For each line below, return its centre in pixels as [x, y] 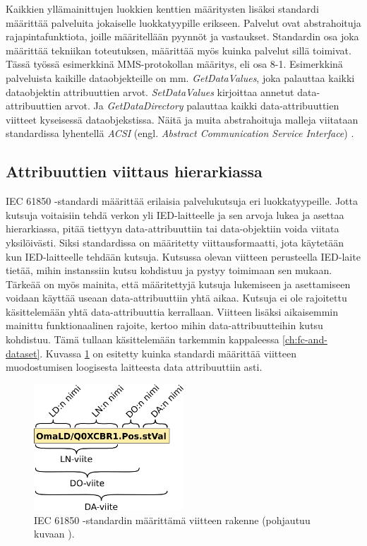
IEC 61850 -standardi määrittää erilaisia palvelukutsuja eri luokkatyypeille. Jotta [182, 201]
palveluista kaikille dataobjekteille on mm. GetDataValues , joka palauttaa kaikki [180, 77]
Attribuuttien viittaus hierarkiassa [134, 171]
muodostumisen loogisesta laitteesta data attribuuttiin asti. [134, 367]
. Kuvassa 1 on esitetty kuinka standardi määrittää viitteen [168, 353]
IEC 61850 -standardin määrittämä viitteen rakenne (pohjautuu [172, 520]
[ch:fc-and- [305, 339]
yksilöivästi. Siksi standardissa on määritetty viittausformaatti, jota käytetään [175, 242]
